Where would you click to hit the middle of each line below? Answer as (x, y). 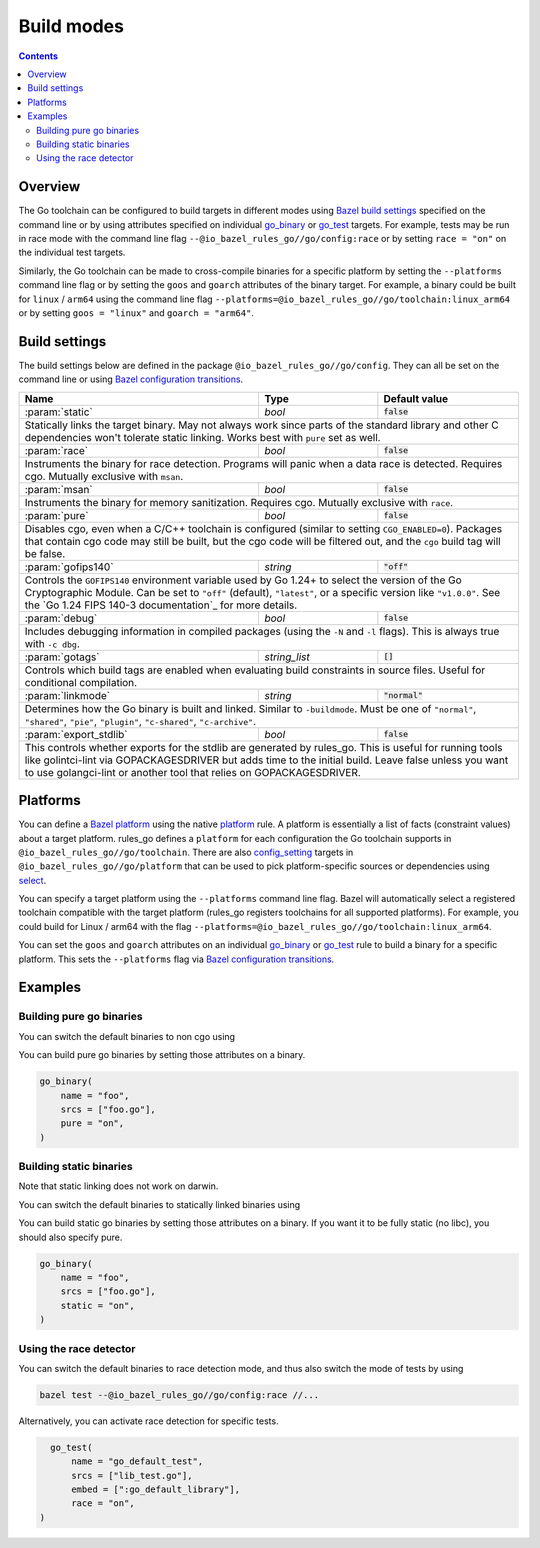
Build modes (71, 26)
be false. (45, 553)
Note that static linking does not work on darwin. (118, 1186)
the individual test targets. (72, 252)
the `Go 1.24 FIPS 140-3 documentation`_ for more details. (161, 605)
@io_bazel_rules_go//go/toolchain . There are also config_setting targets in (186, 852)
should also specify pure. (70, 1237)
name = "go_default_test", (137, 1461)
